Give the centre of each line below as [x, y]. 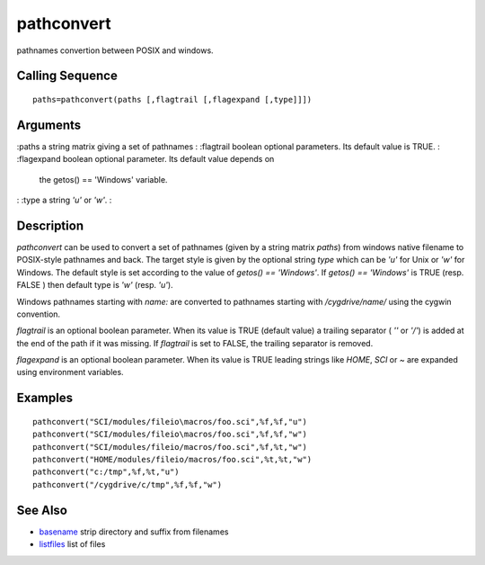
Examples [45, 398]
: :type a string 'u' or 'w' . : [64, 200]
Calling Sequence [67, 76]
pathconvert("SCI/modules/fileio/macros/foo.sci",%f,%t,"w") [170, 447]
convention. [39, 314]
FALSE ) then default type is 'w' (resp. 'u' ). [95, 285]
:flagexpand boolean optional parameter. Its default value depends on [145, 159]
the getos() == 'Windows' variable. [103, 179]
